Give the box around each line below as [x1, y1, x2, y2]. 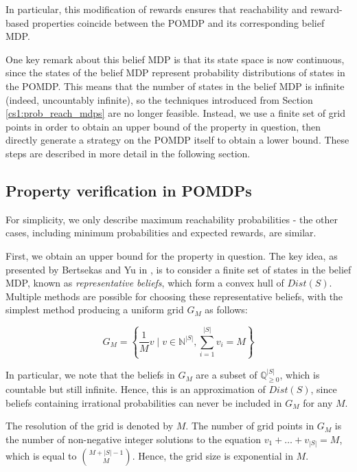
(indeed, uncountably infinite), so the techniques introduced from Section [5, 92, 313, 106]
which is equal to [5, 448, 77, 462]
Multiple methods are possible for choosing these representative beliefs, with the [5, 289, 343, 303]
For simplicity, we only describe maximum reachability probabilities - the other [5, 212, 338, 226]
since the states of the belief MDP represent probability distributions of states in [5, 65, 345, 80]
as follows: [205, 302, 248, 317]
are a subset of [196, 368, 257, 382]
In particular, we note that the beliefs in [5, 368, 175, 382]
